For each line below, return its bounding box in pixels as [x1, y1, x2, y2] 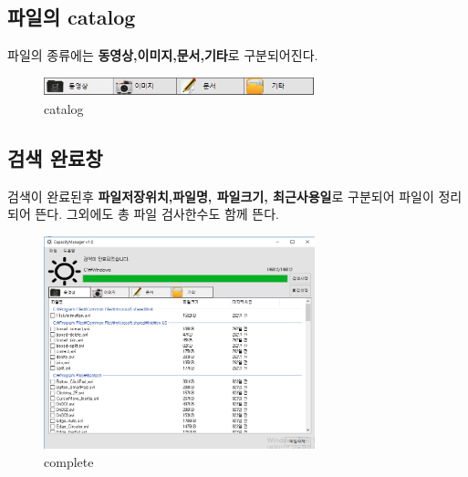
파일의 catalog [7, 3, 136, 31]
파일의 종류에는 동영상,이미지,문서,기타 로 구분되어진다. [7, 46, 318, 65]
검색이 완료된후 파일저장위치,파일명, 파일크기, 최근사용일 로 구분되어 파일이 [7, 186, 434, 205]
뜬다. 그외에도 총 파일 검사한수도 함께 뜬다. [35, 204, 280, 223]
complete [44, 451, 94, 471]
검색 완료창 [7, 144, 103, 172]
